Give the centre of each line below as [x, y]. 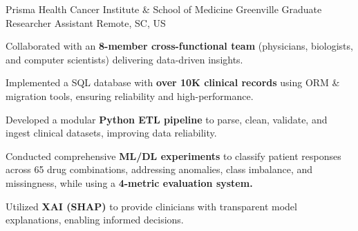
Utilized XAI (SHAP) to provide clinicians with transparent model [151, 206]
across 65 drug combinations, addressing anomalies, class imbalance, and [159, 169]
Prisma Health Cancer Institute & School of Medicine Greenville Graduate [164, 9]
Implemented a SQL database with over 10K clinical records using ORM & [173, 82]
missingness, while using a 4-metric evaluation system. [129, 182]
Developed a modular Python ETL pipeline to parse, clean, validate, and [167, 119]
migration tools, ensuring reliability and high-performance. [130, 96]
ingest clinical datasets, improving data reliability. [111, 133]
